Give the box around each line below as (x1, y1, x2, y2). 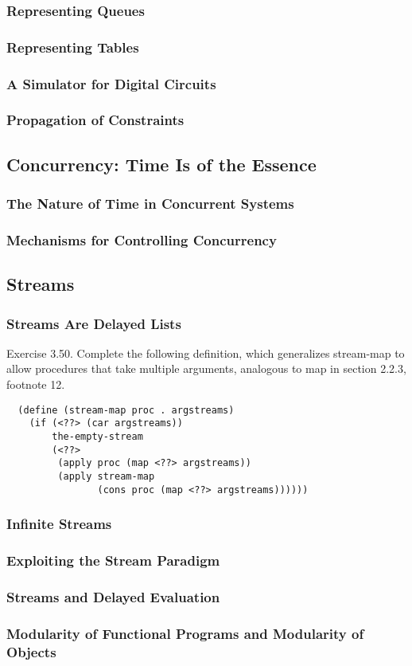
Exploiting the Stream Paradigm (6, 550, 220, 570)
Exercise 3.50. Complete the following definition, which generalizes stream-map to (6, 344, 405, 361)
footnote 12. (6, 376, 65, 393)
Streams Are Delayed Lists (6, 313, 181, 333)
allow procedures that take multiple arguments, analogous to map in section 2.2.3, (6, 360, 406, 377)
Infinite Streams (6, 514, 112, 534)
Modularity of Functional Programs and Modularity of (6, 623, 364, 643)
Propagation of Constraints (6, 110, 185, 130)
